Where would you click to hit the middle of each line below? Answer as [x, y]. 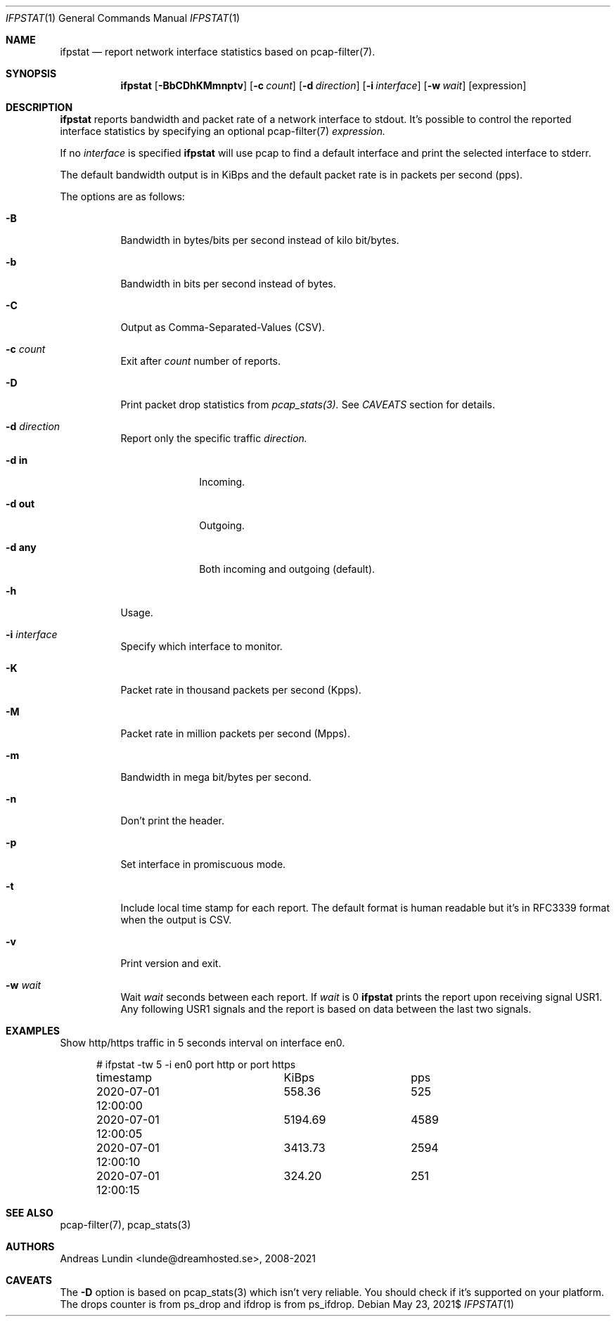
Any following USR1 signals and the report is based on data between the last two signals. [326, 1009]
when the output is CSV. [176, 920]
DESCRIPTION [39, 107]
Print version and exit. [171, 963]
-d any [21, 547]
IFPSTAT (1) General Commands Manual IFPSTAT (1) [123, 18]
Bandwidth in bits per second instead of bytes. [228, 284]
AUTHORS [30, 1246]
